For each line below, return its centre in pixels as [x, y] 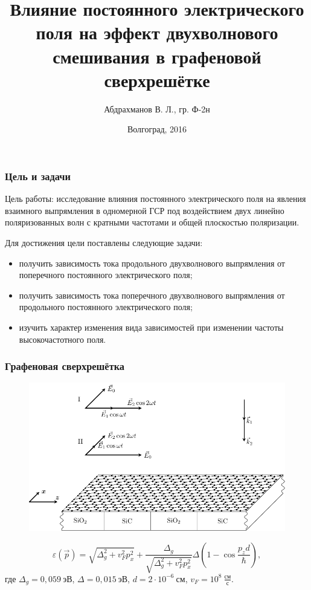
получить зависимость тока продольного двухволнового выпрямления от [152, 263]
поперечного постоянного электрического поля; [106, 275]
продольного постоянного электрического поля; [106, 307]
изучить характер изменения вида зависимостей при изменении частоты [151, 327]
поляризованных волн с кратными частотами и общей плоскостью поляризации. [152, 222]
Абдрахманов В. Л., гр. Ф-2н [157, 109]
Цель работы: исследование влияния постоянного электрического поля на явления [155, 199]
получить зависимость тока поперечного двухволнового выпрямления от [152, 295]
